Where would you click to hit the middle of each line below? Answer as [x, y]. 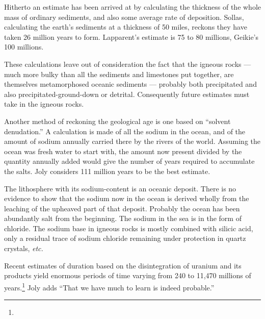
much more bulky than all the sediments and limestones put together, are [119, 74]
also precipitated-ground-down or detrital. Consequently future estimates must [127, 94]
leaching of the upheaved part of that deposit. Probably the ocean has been [122, 208]
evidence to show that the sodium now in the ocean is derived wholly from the [127, 198]
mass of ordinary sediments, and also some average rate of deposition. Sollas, [124, 17]
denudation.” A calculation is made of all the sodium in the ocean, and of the [125, 131]
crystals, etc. [24, 248]
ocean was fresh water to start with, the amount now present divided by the [123, 151]
